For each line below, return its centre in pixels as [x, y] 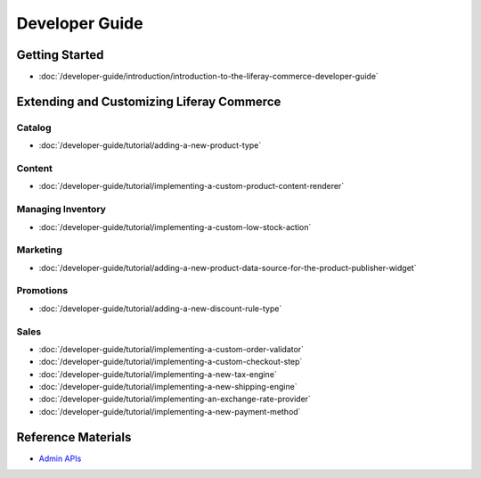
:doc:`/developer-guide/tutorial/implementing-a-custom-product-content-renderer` [192, 186]
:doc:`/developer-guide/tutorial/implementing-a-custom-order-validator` [171, 349]
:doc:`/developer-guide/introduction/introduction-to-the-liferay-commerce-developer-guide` [208, 77]
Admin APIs [60, 458]
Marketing [39, 250]
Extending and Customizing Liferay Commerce [149, 101]
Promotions [42, 291]
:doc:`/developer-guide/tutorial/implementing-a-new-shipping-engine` [168, 387]
